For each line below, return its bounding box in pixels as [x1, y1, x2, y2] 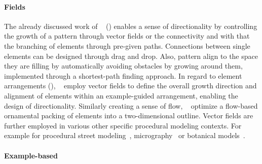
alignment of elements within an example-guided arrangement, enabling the [4, 90, 238, 101]
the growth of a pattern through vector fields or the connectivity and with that [4, 30, 250, 41]
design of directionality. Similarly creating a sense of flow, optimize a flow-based [4, 100, 258, 111]
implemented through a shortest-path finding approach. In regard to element [4, 70, 242, 81]
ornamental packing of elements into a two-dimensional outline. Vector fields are [4, 110, 253, 121]
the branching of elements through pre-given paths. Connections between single [4, 40, 250, 51]
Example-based [4, 150, 58, 160]
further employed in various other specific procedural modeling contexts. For [4, 120, 242, 130]
